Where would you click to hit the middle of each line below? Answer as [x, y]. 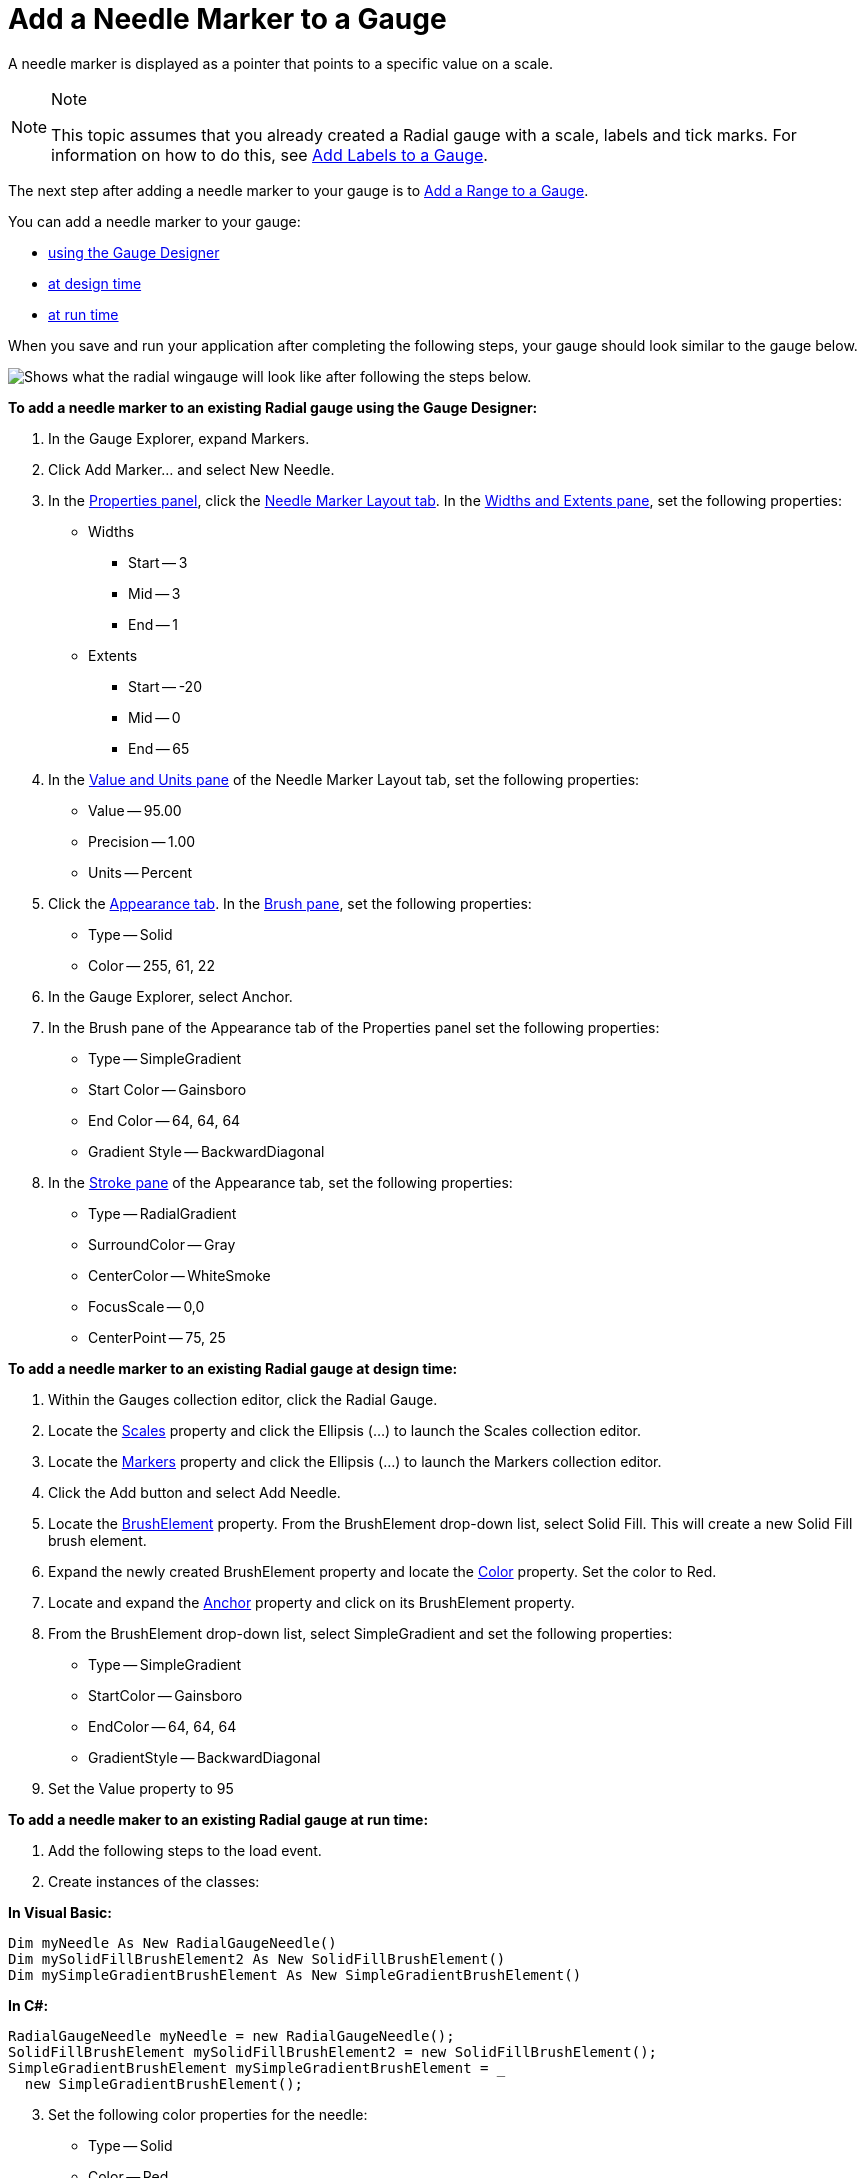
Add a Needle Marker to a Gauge [227, 19]
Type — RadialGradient [162, 1213]
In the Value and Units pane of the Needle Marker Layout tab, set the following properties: [344, 779]
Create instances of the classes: [154, 1881]
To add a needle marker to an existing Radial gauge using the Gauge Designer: [273, 407]
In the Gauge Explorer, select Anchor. [170, 996]
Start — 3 [158, 562]
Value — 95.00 [135, 810]
